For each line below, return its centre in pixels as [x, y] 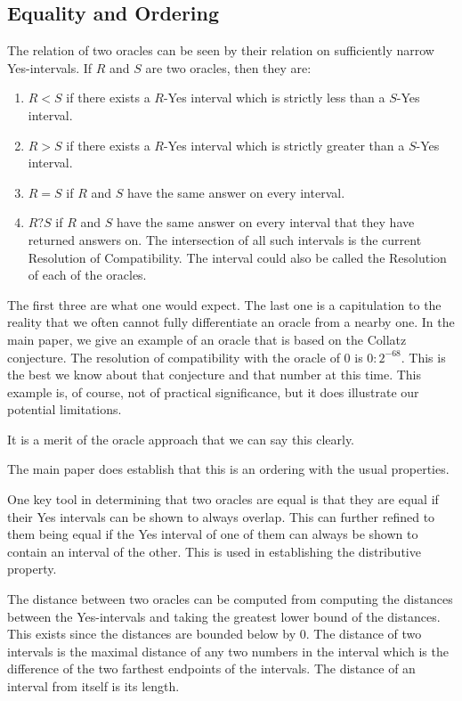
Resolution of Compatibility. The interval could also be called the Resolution [237, 257]
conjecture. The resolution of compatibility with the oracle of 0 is [185, 357]
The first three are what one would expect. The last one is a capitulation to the [224, 304]
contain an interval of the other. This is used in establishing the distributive [214, 551]
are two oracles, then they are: [228, 67]
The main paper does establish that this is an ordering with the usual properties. [228, 469]
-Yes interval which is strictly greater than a [284, 145]
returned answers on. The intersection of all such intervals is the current [225, 239]
